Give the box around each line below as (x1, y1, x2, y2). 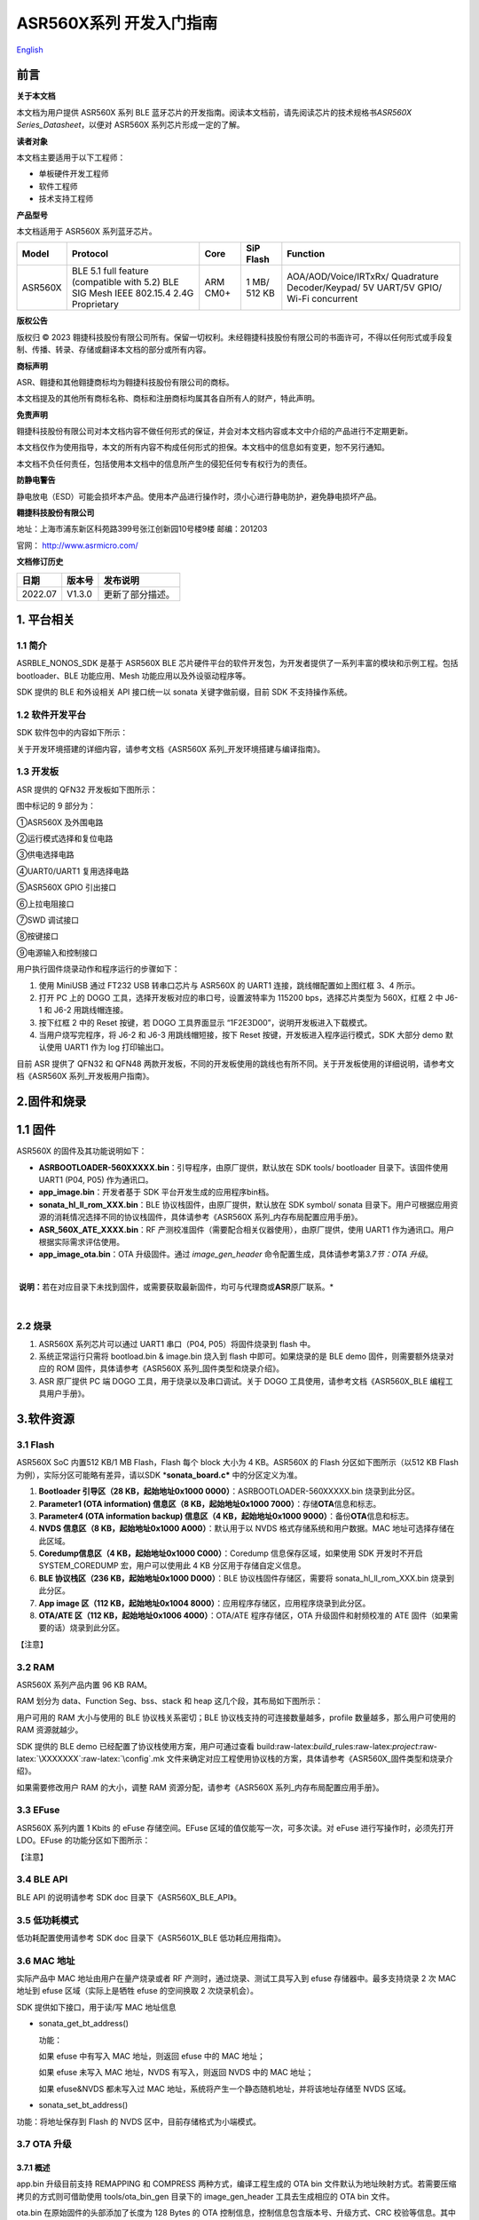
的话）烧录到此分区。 (45, 1622, 124, 1633)
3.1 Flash (16, 1439, 55, 1451)
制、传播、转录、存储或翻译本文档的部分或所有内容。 (16, 345, 211, 355)
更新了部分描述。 (103, 588, 176, 600)
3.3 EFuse (16, 1804, 60, 1816)
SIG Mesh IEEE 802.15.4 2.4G (71, 287, 194, 299)
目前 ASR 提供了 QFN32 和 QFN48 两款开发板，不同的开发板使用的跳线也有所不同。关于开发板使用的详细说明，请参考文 (16, 1058, 455, 1069)
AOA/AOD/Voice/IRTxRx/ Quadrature (287, 271, 439, 283)
